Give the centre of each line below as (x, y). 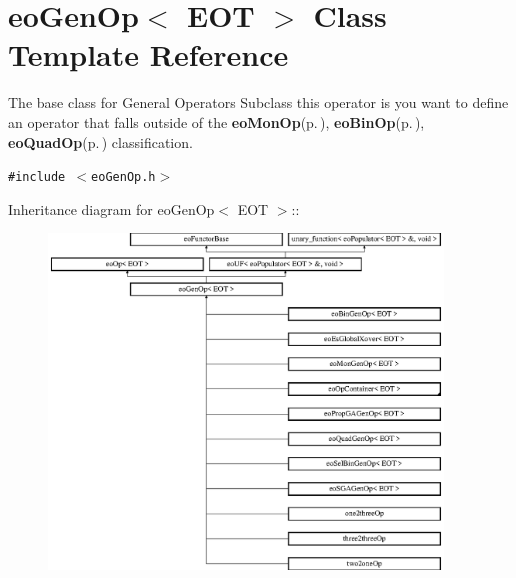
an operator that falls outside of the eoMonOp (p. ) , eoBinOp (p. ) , (216, 121)
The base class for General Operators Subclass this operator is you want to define (258, 102)
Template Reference (148, 54)
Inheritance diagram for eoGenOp (111, 208)
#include (37, 177)
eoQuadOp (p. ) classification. (100, 141)
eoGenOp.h (123, 177)
